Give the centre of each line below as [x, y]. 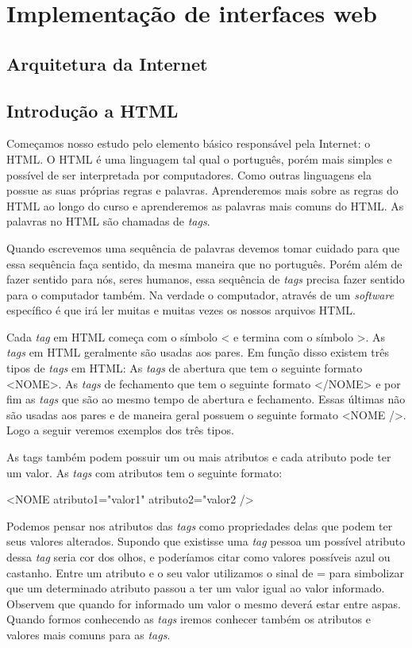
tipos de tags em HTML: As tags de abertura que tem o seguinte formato [185, 368]
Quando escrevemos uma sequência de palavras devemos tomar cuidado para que [203, 247]
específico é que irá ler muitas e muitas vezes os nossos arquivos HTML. [181, 310]
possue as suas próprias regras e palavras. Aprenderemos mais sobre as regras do [202, 190]
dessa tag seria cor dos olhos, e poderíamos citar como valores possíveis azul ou [198, 557]
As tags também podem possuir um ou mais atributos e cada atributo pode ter [199, 457]
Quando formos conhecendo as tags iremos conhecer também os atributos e [189, 619]
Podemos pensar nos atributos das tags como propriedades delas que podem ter [200, 525]
